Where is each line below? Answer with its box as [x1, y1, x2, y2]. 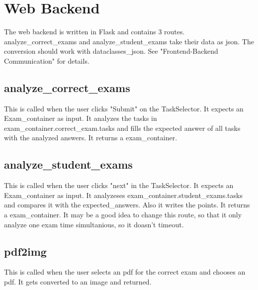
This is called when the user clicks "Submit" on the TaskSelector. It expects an [4, 103, 244, 113]
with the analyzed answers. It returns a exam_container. [4, 132, 177, 143]
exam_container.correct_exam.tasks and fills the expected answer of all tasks [4, 122, 241, 133]
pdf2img [4, 243, 47, 259]
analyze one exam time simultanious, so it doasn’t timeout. [4, 219, 184, 229]
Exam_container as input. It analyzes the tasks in [4, 113, 157, 123]
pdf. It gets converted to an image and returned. [4, 277, 152, 287]
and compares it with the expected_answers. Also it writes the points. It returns [4, 199, 250, 210]
